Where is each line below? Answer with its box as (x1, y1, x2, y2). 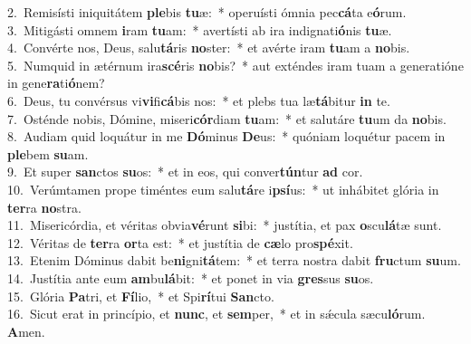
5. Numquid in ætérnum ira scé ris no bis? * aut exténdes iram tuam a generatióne (7, 55, 464, 74)
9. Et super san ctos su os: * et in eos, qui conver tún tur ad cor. (7, 162, 363, 181)
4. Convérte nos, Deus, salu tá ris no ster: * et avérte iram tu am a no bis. (7, 38, 410, 57)
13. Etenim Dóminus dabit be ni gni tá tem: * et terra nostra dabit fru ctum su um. (7, 251, 461, 270)
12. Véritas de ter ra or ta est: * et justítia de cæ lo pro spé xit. (7, 233, 353, 252)
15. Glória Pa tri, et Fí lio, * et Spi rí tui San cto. (7, 286, 274, 305)
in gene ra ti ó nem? (7, 73, 105, 92)
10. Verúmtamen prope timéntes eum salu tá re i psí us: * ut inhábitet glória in (7, 179, 439, 198)
